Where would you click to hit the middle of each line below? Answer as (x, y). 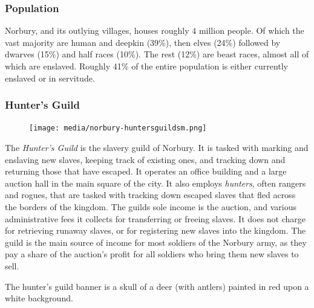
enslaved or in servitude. (50, 78)
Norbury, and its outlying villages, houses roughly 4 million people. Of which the (155, 30)
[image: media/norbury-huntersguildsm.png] (118, 128)
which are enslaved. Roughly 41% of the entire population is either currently (147, 66)
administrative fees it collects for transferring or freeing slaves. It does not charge (155, 218)
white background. (39, 298)
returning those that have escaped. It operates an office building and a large (146, 171)
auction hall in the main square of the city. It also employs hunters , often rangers (155, 183)
